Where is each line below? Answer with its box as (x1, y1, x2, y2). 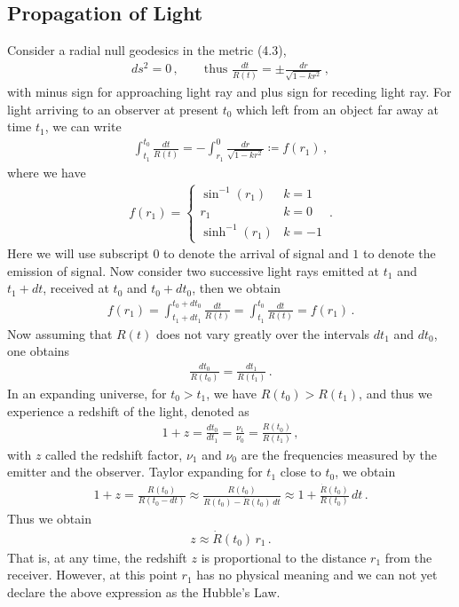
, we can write (44, 117, 122, 136)
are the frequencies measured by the (241, 445, 438, 463)
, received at (43, 279, 109, 297)
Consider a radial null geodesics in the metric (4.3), (7, 41, 287, 59)
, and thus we (359, 384, 432, 403)
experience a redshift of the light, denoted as (7, 401, 249, 420)
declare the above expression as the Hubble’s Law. (7, 582, 281, 601)
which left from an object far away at (236, 99, 439, 118)
